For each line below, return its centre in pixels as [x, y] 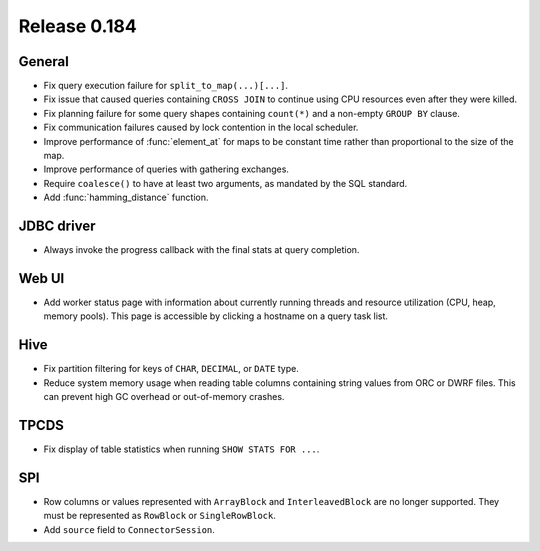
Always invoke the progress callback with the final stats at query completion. [201, 250]
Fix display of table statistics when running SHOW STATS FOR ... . [181, 449]
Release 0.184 [77, 26]
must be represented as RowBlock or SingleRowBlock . [160, 516]
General [44, 61]
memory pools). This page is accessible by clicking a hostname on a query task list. [216, 316]
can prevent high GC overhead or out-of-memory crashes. [164, 397]
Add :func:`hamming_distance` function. [126, 197]
